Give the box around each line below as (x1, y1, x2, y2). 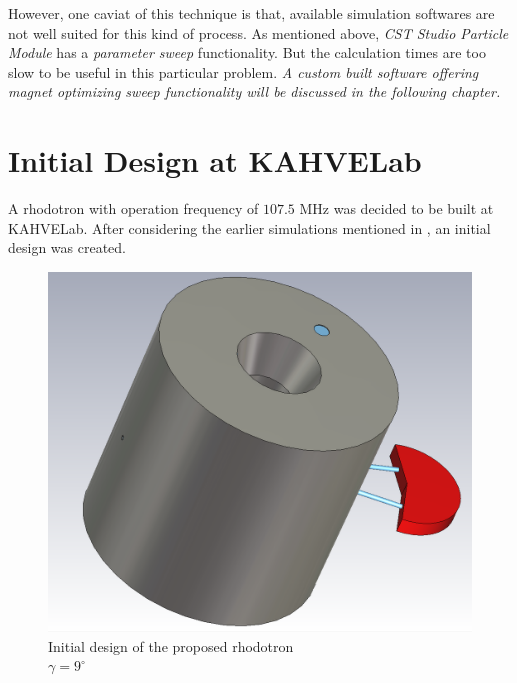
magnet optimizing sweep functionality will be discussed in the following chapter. (8, 81, 501, 102)
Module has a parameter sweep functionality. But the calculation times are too (8, 42, 486, 63)
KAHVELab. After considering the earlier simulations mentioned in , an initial (8, 217, 491, 238)
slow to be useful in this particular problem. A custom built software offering (8, 61, 479, 82)
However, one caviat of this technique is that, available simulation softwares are (8, 3, 495, 23)
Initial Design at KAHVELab (8, 140, 422, 181)
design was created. (8, 237, 127, 258)
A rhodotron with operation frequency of (8, 198, 259, 219)
